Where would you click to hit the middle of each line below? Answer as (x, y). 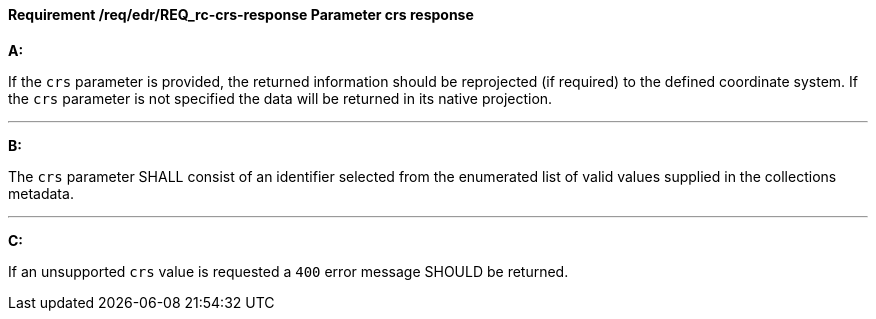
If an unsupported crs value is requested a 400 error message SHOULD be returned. (288, 271)
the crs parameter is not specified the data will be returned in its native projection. (280, 98)
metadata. (41, 193)
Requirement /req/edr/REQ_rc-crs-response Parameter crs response (241, 14)
